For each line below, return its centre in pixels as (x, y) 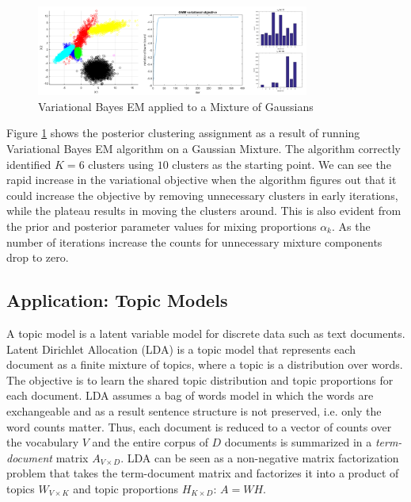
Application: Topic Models (117, 300)
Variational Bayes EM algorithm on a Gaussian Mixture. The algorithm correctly (204, 149)
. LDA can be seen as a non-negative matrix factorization (260, 457)
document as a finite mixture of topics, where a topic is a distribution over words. (205, 364)
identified (29, 164)
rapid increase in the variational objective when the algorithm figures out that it (202, 180)
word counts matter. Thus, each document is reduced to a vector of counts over (199, 426)
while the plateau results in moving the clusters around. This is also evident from (204, 211)
